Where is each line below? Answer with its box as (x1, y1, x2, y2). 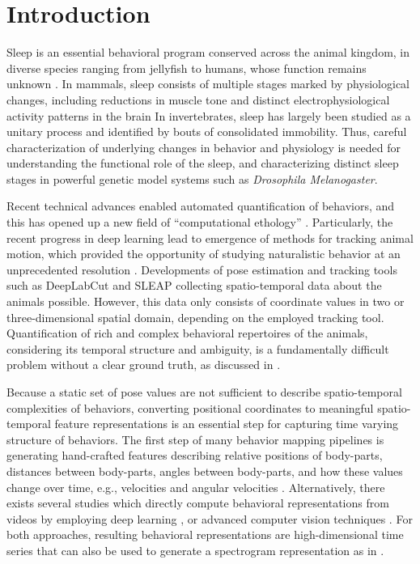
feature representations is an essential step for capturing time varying (54, 415, 399, 432)
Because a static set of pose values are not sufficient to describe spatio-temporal (6, 384, 402, 400)
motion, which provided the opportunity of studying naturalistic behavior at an (6, 245, 401, 262)
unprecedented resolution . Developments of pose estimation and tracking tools (6, 261, 397, 278)
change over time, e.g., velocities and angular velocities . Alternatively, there (6, 478, 385, 495)
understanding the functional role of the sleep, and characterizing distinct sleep (6, 155, 399, 172)
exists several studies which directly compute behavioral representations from (6, 494, 389, 511)
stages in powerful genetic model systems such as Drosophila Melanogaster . (6, 170, 378, 187)
